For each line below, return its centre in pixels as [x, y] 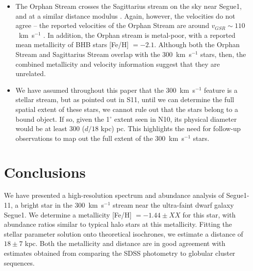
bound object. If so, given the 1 [63, 119]
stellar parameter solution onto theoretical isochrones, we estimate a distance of [124, 233]
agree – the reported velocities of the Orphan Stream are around [112, 25]
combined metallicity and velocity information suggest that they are [118, 64]
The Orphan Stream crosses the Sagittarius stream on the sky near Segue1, [128, 6]
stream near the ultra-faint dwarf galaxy [173, 205]
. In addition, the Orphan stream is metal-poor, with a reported [139, 35]
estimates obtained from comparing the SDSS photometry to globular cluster [120, 253]
